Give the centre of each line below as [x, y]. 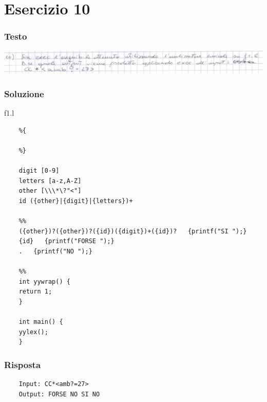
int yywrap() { [44, 281]
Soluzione [24, 93]
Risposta [23, 364]
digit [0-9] [39, 171]
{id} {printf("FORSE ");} [66, 241]
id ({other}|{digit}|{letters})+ [76, 201]
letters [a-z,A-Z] [50, 181]
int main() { [41, 322]
